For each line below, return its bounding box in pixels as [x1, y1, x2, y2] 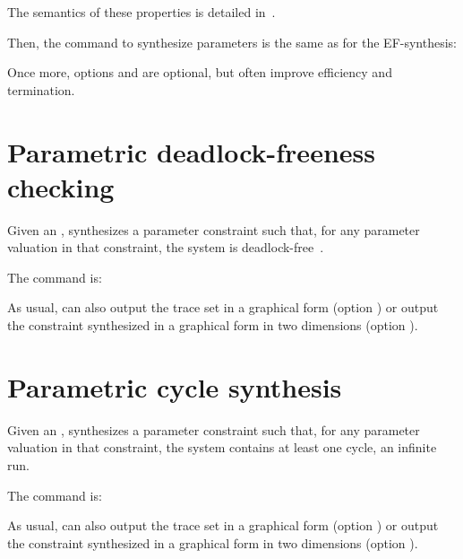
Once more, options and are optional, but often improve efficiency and [7, 63, 392, 82]
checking [7, 168, 115, 205]
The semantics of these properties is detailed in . [7, 3, 276, 21]
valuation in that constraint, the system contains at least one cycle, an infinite [7, 438, 437, 457]
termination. [7, 80, 75, 99]
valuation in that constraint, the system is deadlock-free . [7, 238, 324, 257]
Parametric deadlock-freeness [7, 133, 375, 170]
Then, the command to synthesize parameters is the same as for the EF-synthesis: [7, 32, 458, 51]
